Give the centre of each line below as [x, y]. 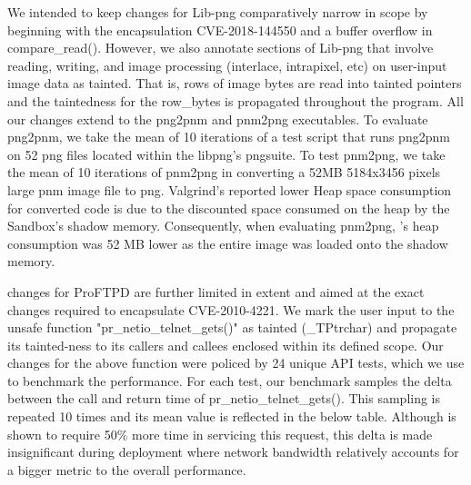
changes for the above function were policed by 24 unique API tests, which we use [236, 363]
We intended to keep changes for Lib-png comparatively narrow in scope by [218, 12]
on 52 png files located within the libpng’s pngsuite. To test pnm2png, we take [226, 154]
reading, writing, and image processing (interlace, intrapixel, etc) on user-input [227, 65]
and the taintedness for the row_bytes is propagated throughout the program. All [235, 100]
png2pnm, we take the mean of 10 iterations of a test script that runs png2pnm [229, 137]
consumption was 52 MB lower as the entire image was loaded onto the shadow [228, 243]
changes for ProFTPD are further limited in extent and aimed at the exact [216, 291]
